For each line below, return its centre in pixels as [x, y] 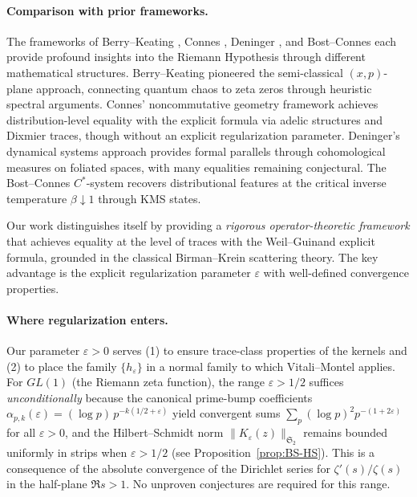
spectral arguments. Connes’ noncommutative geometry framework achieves [192, 104]
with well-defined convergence [336, 273]
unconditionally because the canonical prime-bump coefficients [160, 397]
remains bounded [346, 432]
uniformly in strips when [67, 452]
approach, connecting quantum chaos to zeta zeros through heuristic [204, 88]
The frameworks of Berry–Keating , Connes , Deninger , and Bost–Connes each [202, 41]
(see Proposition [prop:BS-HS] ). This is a [273, 452]
